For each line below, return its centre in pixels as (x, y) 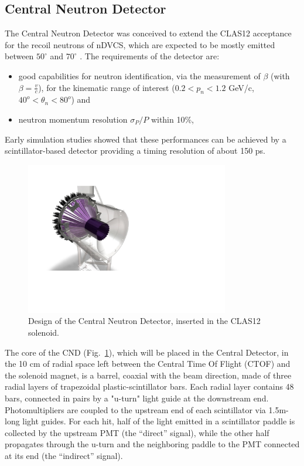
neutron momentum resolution (73, 119)
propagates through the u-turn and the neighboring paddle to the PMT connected (152, 444)
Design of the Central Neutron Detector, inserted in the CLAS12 (144, 321)
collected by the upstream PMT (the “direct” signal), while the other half (137, 432)
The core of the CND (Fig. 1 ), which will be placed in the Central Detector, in (147, 352)
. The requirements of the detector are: (150, 56)
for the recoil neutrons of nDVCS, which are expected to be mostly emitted (140, 44)
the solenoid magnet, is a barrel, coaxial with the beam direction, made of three (148, 375)
